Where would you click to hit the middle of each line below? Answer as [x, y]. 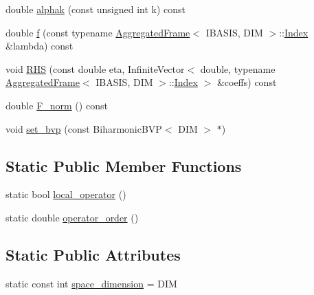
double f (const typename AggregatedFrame [98, 32]
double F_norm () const [57, 105]
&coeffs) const [247, 82]
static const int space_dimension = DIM [91, 283]
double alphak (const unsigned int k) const [96, 9]
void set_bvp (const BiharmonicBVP [84, 128]
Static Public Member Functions [124, 165]
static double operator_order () [72, 217]
